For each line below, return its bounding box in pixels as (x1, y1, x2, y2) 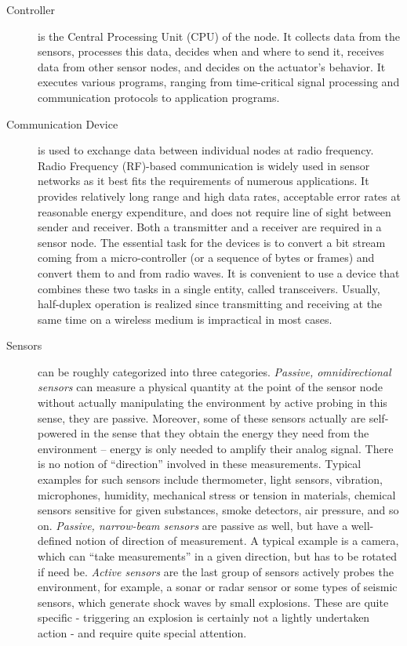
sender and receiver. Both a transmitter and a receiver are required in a (38, 219, 382, 235)
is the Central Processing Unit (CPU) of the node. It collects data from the (38, 27, 401, 44)
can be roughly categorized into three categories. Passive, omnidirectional (38, 363, 391, 379)
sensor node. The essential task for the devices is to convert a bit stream (38, 234, 386, 250)
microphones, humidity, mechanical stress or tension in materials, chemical (38, 486, 396, 503)
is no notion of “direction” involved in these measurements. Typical (38, 455, 362, 472)
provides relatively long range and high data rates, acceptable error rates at (38, 187, 401, 204)
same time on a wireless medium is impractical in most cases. (38, 310, 333, 327)
